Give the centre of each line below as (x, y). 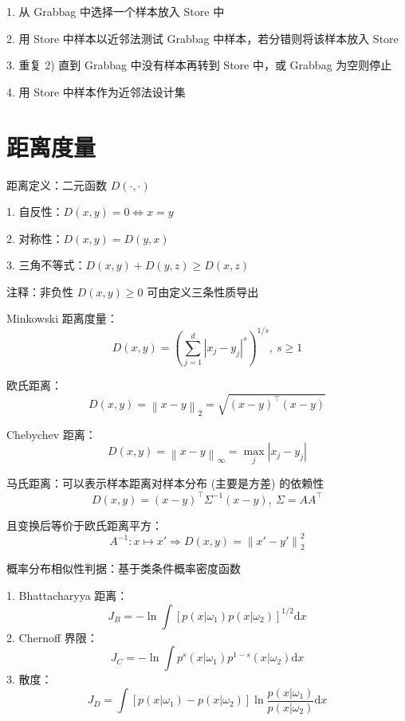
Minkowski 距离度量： (62, 318)
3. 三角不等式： (46, 265)
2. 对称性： (35, 238)
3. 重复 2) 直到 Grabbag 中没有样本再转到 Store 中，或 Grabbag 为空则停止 (199, 65)
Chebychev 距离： (51, 434)
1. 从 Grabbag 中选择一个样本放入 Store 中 (116, 11)
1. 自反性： (35, 212)
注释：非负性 (40, 291)
